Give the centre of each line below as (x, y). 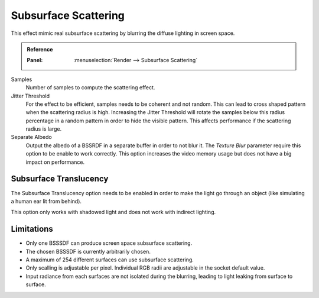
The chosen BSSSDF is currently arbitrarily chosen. (88, 251)
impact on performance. (55, 162)
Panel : (35, 60)
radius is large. (44, 129)
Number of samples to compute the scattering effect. (90, 88)
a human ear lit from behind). (46, 201)
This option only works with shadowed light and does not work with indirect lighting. (113, 212)
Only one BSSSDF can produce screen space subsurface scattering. (109, 243)
